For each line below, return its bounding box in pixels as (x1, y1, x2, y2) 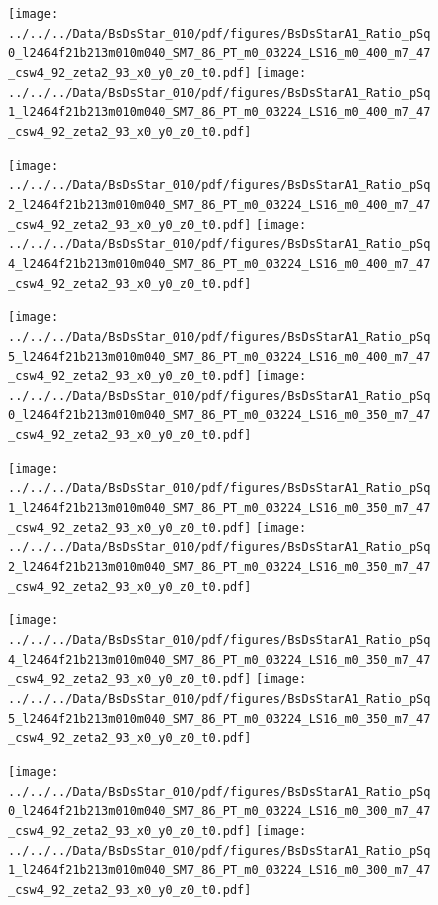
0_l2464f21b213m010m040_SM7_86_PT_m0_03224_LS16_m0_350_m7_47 (8, 408, 431, 423)
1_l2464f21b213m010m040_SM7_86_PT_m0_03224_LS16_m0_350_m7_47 (8, 501, 431, 516)
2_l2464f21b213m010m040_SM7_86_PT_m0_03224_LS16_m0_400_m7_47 (8, 197, 431, 212)
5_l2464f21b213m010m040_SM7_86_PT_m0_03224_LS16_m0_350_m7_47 (8, 711, 431, 726)
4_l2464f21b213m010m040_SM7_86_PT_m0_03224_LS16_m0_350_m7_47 (8, 652, 431, 667)
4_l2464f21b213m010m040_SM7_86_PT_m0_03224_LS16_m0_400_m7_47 (8, 256, 431, 271)
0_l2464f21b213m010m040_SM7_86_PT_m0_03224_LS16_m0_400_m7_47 (8, 46, 431, 61)
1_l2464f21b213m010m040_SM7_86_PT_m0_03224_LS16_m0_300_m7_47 (8, 863, 431, 878)
